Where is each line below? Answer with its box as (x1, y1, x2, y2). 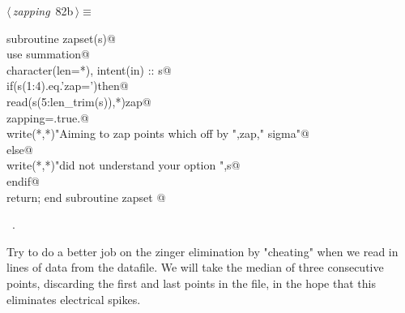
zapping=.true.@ (6, 109, 89, 126)
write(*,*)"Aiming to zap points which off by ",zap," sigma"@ (6, 125, 309, 142)
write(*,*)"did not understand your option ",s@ (6, 156, 241, 174)
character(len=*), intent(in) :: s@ (6, 61, 172, 78)
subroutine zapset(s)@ (6, 29, 116, 46)
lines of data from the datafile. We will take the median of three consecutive (6, 259, 384, 276)
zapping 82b (12, 2, 74, 19)
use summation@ (6, 45, 90, 62)
